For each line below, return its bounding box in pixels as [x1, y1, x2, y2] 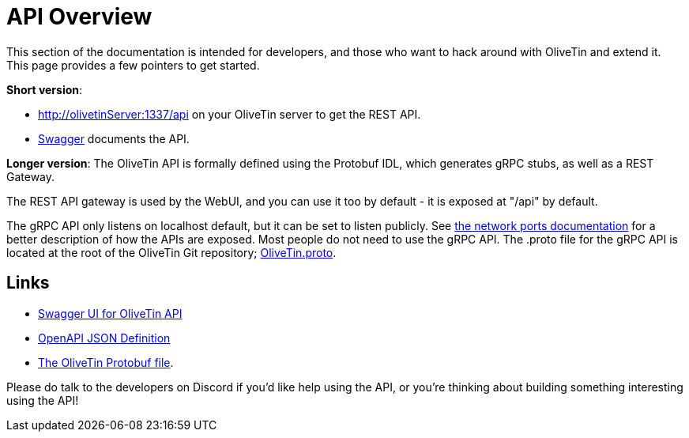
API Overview [6, 3, 152, 30]
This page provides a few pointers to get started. [6, 58, 260, 72]
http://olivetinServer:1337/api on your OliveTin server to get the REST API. [38, 107, 421, 121]
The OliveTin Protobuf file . [38, 355, 174, 369]
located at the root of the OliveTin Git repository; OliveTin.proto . [6, 245, 337, 259]
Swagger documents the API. [38, 131, 190, 145]
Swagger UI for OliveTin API [38, 306, 183, 320]
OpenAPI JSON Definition [38, 330, 171, 345]
